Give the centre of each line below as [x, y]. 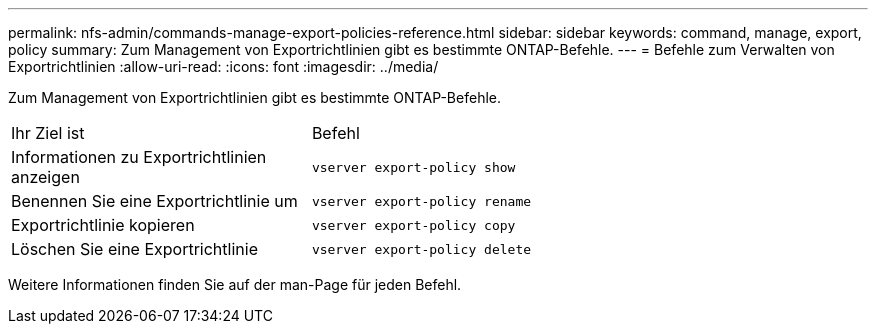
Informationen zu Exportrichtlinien [139, 157]
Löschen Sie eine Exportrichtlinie [134, 249]
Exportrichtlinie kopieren [103, 225]
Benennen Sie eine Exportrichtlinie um [154, 201]
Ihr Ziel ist [48, 133]
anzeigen [45, 177]
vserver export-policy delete [421, 249]
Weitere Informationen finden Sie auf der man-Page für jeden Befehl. [235, 284]
